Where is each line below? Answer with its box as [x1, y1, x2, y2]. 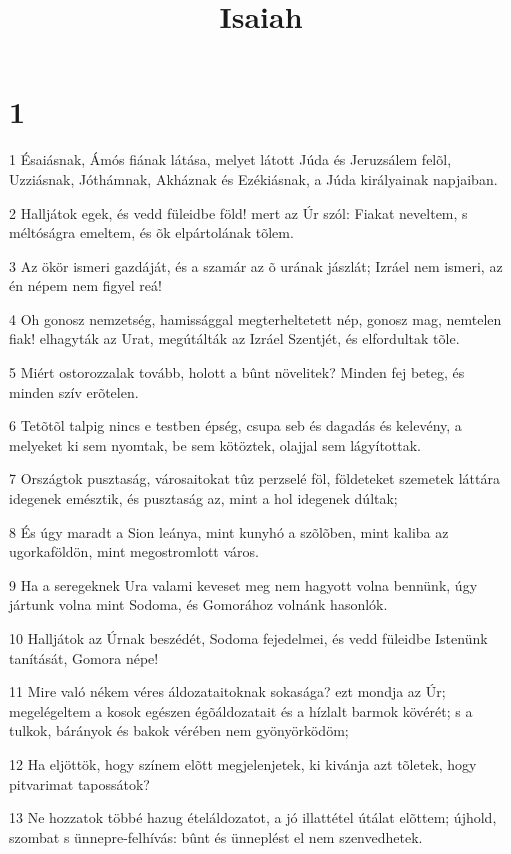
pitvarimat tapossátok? [9, 773, 150, 794]
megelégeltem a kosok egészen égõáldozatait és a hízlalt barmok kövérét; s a [9, 700, 473, 721]
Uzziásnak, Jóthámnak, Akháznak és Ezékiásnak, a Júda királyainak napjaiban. [9, 168, 498, 189]
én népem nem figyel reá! [9, 275, 162, 296]
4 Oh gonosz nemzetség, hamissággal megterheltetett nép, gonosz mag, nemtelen [9, 308, 502, 329]
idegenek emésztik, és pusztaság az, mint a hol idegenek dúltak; [9, 488, 398, 509]
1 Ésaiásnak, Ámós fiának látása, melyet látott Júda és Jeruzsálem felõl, [9, 149, 452, 170]
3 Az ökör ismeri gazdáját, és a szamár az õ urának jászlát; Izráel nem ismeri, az [9, 255, 503, 276]
